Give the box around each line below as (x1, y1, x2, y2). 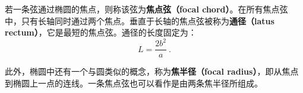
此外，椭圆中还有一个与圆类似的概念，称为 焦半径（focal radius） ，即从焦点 (5, 65, 299, 78)
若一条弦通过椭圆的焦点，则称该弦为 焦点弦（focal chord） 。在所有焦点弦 (5, 3, 288, 15)
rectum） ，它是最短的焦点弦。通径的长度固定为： (5, 26, 197, 39)
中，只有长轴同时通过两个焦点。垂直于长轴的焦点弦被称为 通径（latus (5, 14, 274, 27)
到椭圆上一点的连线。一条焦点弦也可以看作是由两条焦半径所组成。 (5, 76, 263, 89)
